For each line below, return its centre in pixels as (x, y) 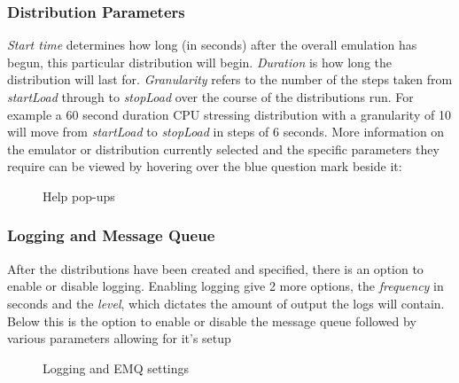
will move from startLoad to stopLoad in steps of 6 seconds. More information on (226, 132)
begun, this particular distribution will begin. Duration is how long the (199, 62)
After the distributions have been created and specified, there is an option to (215, 268)
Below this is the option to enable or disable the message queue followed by (212, 320)
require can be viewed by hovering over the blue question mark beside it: (205, 166)
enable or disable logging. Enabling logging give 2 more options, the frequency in (226, 286)
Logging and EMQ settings (116, 367)
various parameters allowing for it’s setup (119, 338)
